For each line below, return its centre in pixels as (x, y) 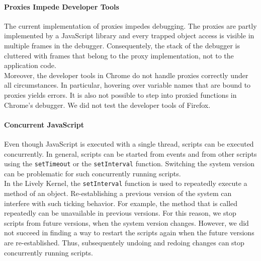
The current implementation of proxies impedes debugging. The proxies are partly (130, 25)
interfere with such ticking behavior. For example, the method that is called (121, 203)
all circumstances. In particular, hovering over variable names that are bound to (127, 85)
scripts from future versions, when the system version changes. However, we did (126, 222)
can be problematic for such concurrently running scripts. (93, 173)
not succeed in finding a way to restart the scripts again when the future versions (129, 233)
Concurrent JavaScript (44, 124)
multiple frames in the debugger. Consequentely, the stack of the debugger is (122, 45)
